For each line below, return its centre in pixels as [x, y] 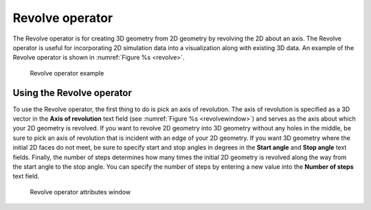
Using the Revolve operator [72, 93]
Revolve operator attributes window [80, 191]
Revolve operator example [67, 73]
